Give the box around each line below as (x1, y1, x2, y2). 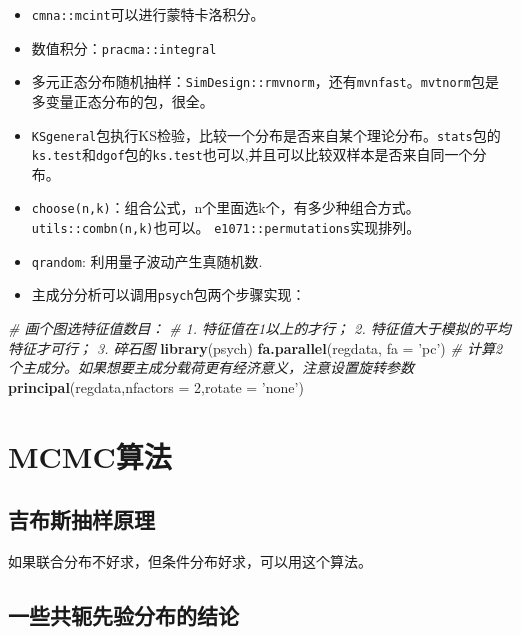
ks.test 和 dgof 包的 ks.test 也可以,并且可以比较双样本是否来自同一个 (31, 144, 473, 165)
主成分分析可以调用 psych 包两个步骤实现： (31, 284, 306, 305)
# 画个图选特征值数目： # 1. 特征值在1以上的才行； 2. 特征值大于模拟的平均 (8, 318, 511, 339)
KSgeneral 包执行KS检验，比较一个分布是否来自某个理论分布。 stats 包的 (31, 124, 501, 145)
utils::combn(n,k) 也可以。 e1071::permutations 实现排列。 (31, 217, 421, 238)
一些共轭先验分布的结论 (8, 600, 239, 631)
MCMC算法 (8, 435, 172, 476)
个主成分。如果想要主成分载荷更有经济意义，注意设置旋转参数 (8, 357, 414, 378)
